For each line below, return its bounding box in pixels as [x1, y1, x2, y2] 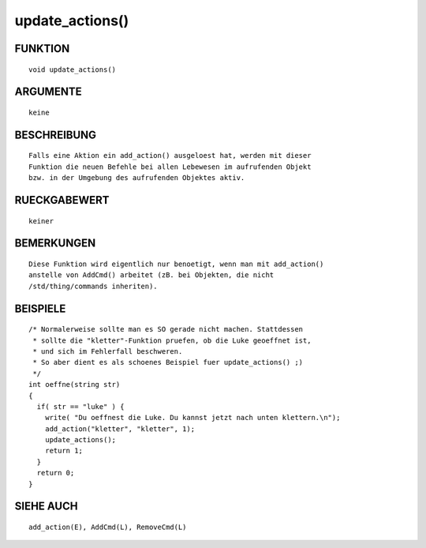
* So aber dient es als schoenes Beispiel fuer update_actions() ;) [32, 358, 304, 367]
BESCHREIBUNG [14, 128, 97, 141]
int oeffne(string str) [28, 380, 121, 389]
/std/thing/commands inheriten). [28, 281, 158, 291]
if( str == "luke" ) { [36, 402, 125, 411]
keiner [28, 216, 54, 225]
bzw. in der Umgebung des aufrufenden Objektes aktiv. [28, 174, 245, 182]
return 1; [44, 446, 83, 456]
